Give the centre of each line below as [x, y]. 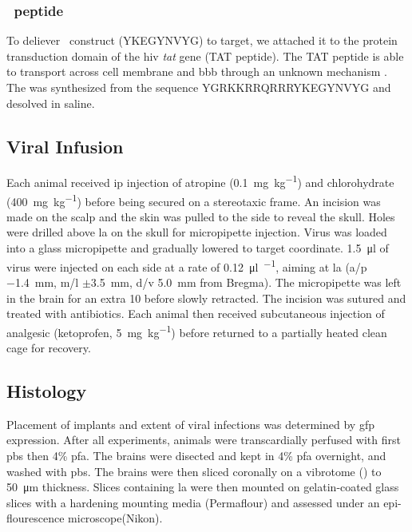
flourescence [36, 518]
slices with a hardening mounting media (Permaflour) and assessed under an [193, 502]
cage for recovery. [49, 347]
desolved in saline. [51, 103]
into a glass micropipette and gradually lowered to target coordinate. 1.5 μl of [198, 248]
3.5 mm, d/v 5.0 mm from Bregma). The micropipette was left [246, 282]
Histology [47, 390]
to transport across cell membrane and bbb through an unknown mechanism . [197, 71]
